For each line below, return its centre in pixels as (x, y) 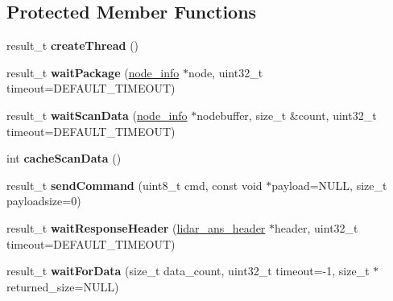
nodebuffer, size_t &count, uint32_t (287, 115)
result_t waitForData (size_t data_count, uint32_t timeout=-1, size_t (188, 271)
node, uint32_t (225, 72)
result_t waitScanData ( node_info (97, 115)
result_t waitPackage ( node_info (93, 72)
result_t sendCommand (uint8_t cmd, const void (134, 185)
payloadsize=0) (44, 201)
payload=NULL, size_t (329, 185)
